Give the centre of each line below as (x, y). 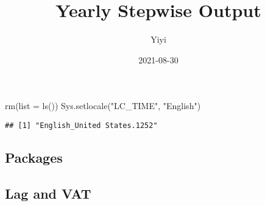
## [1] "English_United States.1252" (81, 125)
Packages (34, 157)
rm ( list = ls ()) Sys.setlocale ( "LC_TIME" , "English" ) (103, 106)
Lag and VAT (48, 193)
